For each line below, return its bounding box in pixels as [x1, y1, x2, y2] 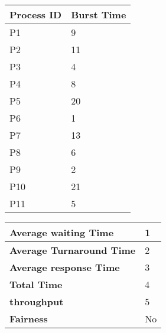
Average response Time [9, 260, 120, 274]
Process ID [9, 8, 62, 21]
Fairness [9, 312, 48, 325]
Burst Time [71, 8, 126, 21]
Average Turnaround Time [9, 243, 136, 257]
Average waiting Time [9, 226, 114, 239]
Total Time [9, 277, 63, 291]
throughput [9, 295, 64, 308]
